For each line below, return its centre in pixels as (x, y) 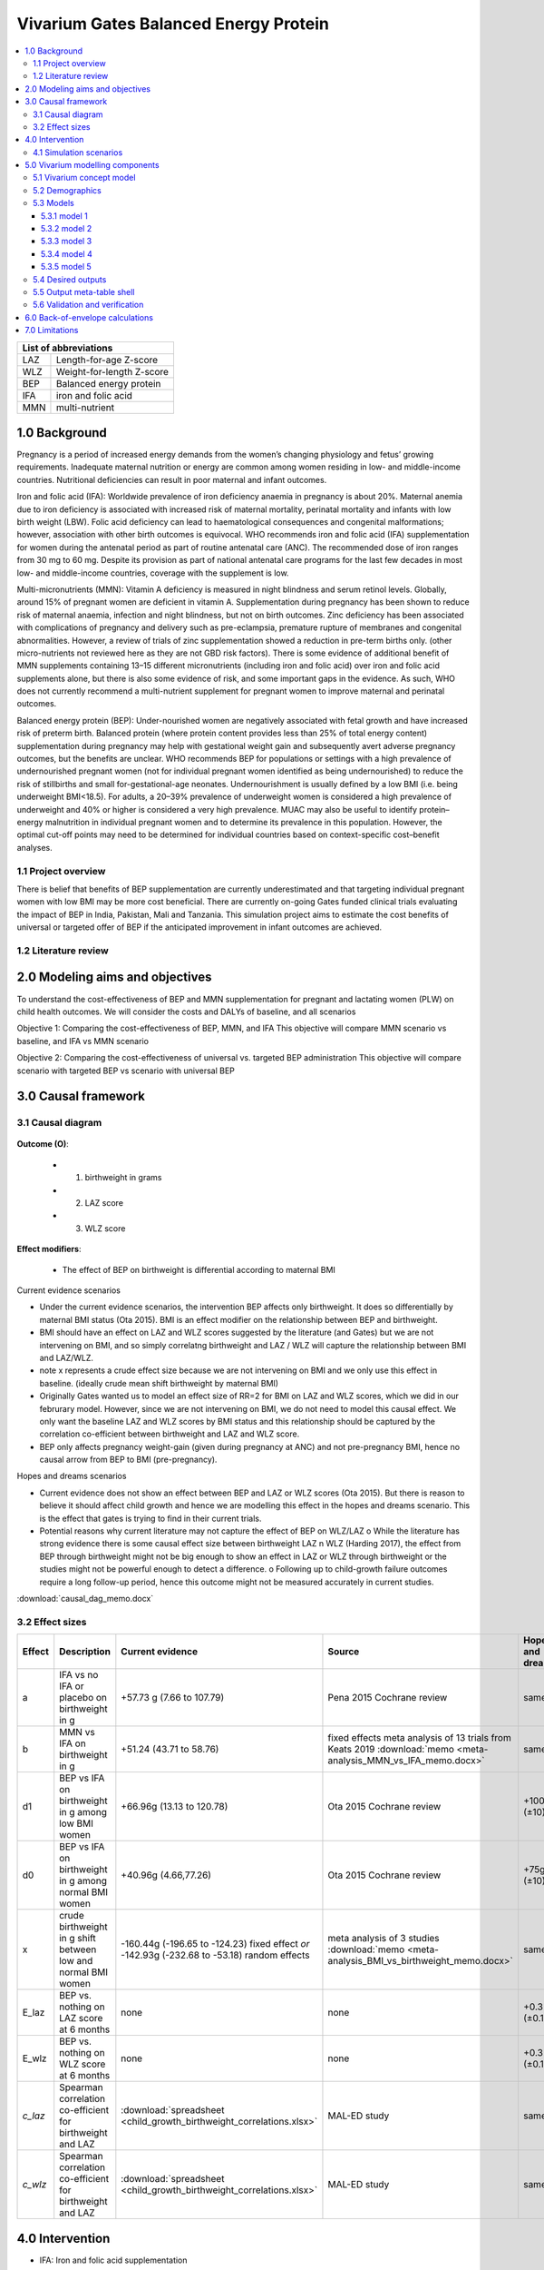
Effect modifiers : (49, 1249)
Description (85, 1652)
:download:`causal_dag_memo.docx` (85, 1598)
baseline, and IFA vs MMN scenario (83, 1041)
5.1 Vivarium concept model (84, 178)
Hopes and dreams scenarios (72, 1476)
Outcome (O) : (43, 1144)
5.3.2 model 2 (67, 229)
